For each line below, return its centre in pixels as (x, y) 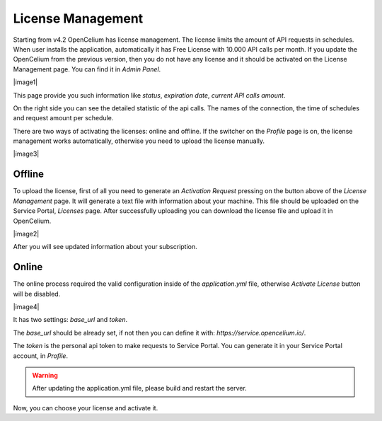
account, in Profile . (41, 356)
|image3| (26, 154)
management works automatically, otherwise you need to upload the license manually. (139, 141)
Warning (45, 375)
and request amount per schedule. (63, 118)
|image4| (26, 307)
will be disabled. (37, 294)
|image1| (25, 82)
